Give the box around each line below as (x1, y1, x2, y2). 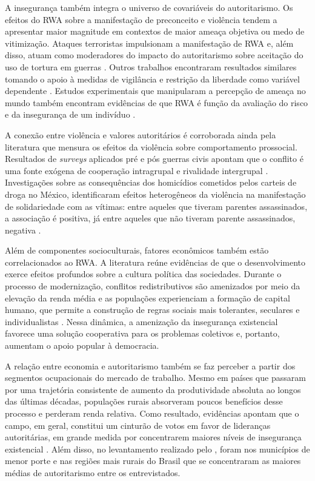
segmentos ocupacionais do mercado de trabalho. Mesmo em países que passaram (5, 371, 306, 384)
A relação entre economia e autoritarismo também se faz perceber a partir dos (5, 359, 296, 372)
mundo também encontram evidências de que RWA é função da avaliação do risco (5, 96, 308, 109)
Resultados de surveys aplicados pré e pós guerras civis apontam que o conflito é (5, 152, 303, 165)
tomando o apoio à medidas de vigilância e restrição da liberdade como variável (5, 72, 300, 85)
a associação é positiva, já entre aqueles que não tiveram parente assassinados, (5, 212, 296, 224)
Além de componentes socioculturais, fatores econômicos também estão (5, 244, 269, 257)
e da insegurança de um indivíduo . (5, 108, 136, 121)
